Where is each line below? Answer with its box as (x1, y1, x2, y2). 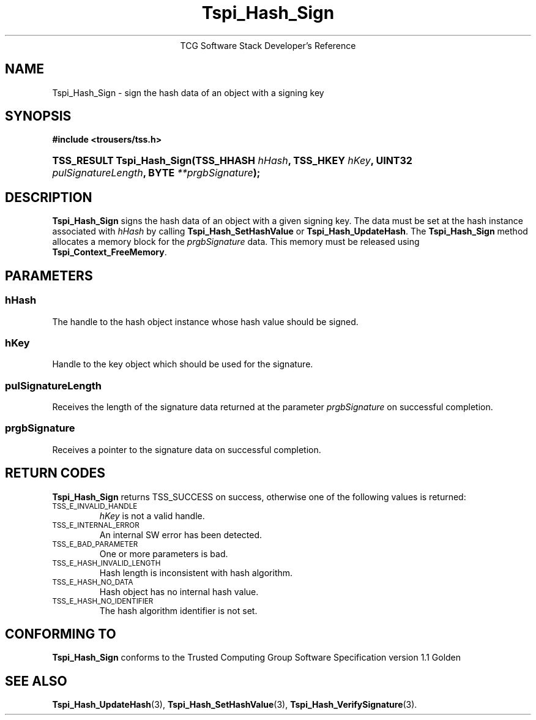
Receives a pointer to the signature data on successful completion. (52, 444, 321, 455)
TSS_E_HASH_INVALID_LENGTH (52, 558, 161, 568)
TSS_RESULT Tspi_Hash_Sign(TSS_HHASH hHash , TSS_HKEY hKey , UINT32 (52, 154, 412, 167)
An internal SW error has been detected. (99, 529, 262, 540)
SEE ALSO (5, 673, 67, 689)
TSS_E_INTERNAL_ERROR (52, 520, 140, 530)
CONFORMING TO (5, 626, 116, 642)
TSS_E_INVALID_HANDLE (52, 501, 138, 511)
